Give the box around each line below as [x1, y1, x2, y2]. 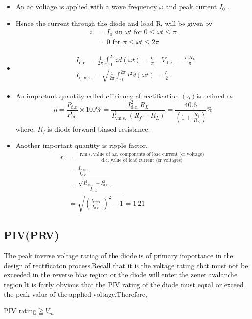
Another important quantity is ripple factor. [15, 140, 148, 150]
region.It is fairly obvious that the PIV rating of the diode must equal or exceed [4, 279, 244, 289]
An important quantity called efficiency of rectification [15, 90, 179, 100]
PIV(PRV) [4, 227, 59, 243]
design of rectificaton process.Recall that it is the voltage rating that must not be [4, 260, 248, 270]
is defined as [196, 90, 233, 100]
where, [15, 123, 35, 134]
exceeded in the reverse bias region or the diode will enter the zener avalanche [4, 270, 238, 280]
